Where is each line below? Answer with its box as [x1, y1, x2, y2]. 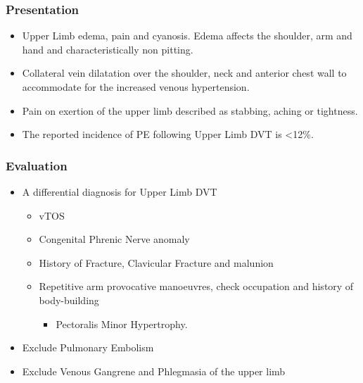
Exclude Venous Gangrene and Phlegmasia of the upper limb [22, 363, 286, 378]
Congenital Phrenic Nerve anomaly [39, 232, 190, 246]
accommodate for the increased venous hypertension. [22, 80, 250, 94]
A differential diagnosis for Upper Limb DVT [22, 184, 217, 199]
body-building [39, 292, 99, 307]
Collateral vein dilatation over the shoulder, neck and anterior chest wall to [22, 65, 347, 80]
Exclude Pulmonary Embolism [22, 340, 154, 355]
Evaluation [6, 156, 68, 174]
